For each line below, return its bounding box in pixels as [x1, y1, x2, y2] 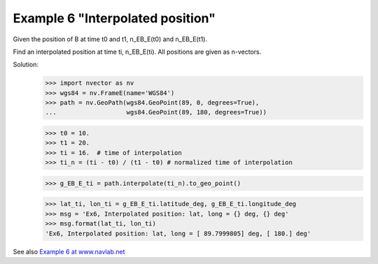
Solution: [13, 60, 38, 69]
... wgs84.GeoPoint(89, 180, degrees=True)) [45, 108, 267, 117]
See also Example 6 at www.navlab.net [13, 247, 125, 256]
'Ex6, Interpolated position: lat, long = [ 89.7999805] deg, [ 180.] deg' [45, 229, 311, 237]
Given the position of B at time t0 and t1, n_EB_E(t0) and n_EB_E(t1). [13, 35, 208, 43]
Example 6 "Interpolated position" [13, 10, 216, 26]
